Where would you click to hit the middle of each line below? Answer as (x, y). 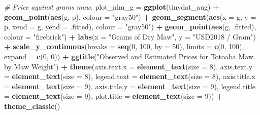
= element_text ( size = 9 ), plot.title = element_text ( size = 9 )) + (113, 96)
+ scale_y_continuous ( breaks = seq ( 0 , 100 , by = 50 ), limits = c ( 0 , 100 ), (124, 46)
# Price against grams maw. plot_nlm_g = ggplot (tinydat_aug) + (112, 7)
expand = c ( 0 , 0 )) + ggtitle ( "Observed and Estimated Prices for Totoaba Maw (129, 56)
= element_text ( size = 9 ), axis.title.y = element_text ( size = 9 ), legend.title (130, 86)
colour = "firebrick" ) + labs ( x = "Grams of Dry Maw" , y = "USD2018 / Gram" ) (130, 36)
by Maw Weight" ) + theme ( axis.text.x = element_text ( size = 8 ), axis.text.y (128, 66)
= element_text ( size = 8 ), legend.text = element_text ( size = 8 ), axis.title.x (130, 76)
